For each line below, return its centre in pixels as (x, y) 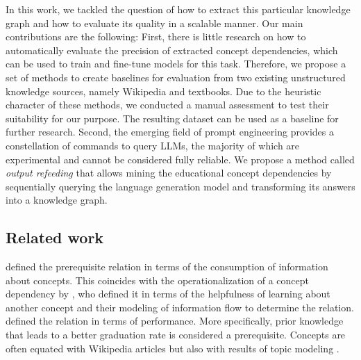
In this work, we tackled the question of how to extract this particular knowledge (178, 9)
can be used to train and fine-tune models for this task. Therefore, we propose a (176, 64)
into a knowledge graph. (57, 200)
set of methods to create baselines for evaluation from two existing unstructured (176, 77)
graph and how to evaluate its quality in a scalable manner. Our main (154, 23)
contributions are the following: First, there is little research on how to (156, 36)
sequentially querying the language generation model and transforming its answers (180, 186)
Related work (55, 237)
